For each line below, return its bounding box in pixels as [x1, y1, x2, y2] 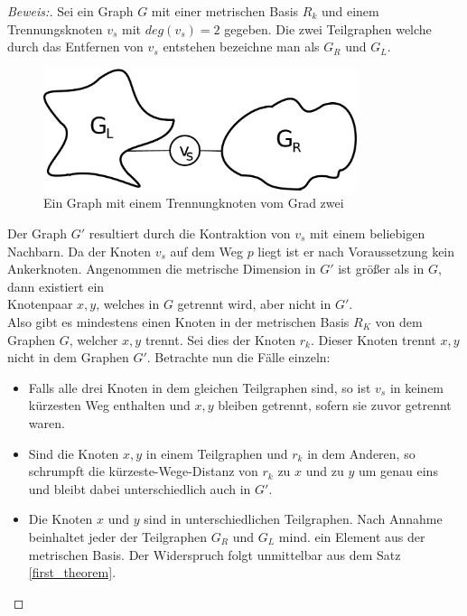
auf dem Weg [170, 241, 243, 260]
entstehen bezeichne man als [163, 37, 320, 56]
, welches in [96, 294, 160, 313]
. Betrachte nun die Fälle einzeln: [146, 348, 331, 367]
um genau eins [358, 462, 438, 481]
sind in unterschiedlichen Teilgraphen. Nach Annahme [144, 509, 443, 528]
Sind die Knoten [28, 443, 119, 462]
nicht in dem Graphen [7, 348, 129, 367]
